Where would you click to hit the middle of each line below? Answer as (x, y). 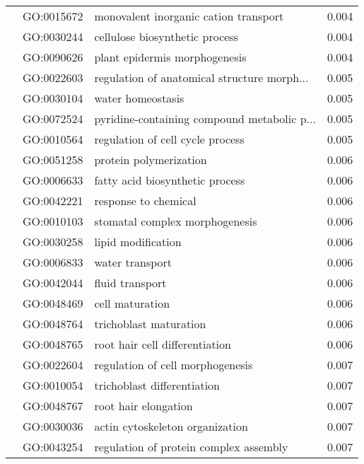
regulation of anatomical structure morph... (201, 77)
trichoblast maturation (150, 324)
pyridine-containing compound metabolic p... (205, 118)
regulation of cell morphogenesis (174, 365)
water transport (133, 262)
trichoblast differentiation (157, 385)
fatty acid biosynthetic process (170, 180)
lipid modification (138, 242)
